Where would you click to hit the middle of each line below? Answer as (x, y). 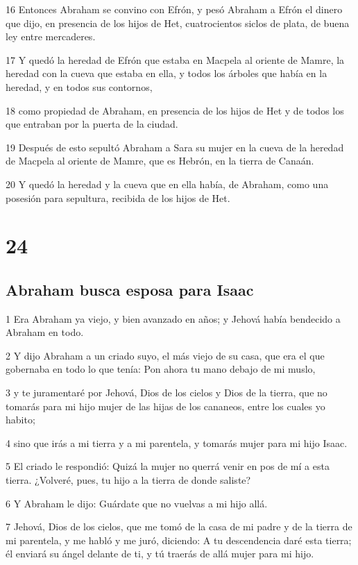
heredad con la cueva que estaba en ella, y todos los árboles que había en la (167, 73)
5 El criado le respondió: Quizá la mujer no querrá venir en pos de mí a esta (168, 466)
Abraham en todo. (45, 332)
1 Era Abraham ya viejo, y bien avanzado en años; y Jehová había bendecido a (173, 318)
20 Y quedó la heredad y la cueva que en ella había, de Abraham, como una (167, 184)
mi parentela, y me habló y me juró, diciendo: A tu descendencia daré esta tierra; (179, 540)
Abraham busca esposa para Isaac (130, 289)
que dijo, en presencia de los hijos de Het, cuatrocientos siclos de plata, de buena (178, 23)
